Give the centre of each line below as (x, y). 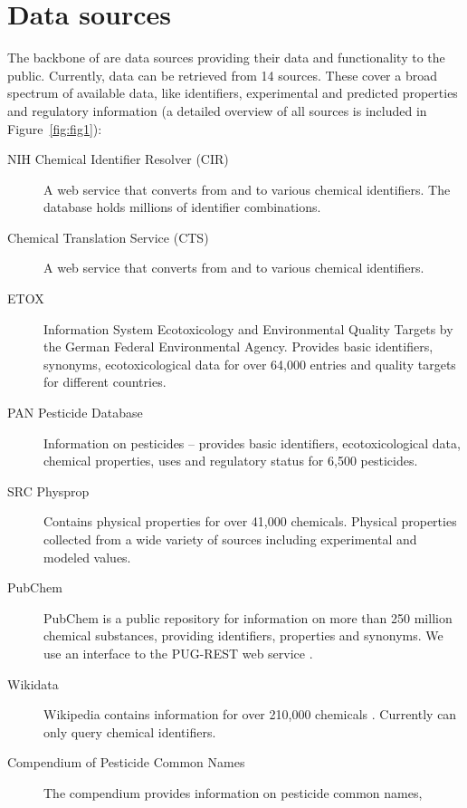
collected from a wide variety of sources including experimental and (230, 539)
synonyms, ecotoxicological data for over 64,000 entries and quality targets (250, 364)
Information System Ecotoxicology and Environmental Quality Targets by (248, 328)
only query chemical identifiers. (130, 731)
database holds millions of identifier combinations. (182, 207)
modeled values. (87, 557)
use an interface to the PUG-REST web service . (178, 653)
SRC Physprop (48, 491)
